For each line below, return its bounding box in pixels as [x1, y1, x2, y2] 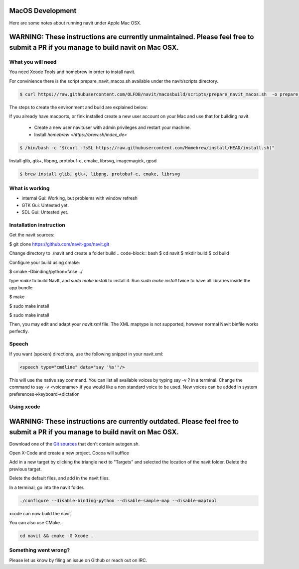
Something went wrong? [9, 547, 70, 554]
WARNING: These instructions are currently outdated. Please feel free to [9, 417, 239, 426]
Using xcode [9, 403, 40, 410]
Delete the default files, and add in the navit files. [9, 475, 110, 481]
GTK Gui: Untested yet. [21, 202, 69, 208]
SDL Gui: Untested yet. [21, 209, 69, 215]
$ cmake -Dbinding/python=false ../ [9, 268, 83, 274]
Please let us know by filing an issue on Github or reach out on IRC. [9, 557, 147, 563]
